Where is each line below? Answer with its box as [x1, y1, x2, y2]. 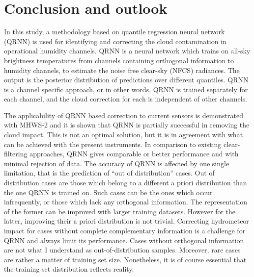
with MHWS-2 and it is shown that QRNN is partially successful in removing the [4, 120, 250, 130]
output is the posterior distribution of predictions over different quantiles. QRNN [4, 75, 249, 85]
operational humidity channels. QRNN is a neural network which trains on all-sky [4, 46, 251, 56]
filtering [4, 149, 28, 159]
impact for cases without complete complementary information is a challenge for [4, 226, 246, 235]
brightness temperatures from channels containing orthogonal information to [4, 55, 234, 65]
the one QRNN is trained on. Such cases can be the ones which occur [4, 187, 213, 197]
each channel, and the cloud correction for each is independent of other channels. [4, 94, 247, 104]
